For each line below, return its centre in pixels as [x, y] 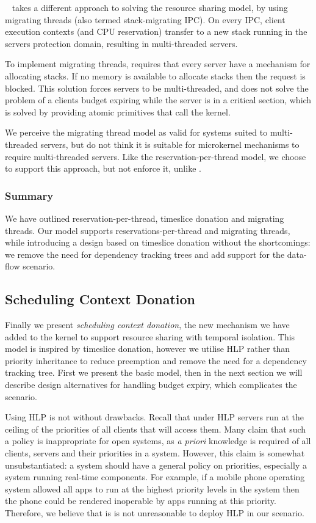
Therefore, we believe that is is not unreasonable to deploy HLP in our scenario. [155, 513]
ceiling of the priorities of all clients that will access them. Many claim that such [156, 429]
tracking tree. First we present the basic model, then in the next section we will [154, 372]
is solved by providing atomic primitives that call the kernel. [118, 112]
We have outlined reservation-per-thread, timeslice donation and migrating [145, 218]
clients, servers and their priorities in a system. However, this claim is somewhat [155, 453]
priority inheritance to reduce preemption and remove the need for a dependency [156, 360]
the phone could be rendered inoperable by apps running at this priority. [141, 501]
